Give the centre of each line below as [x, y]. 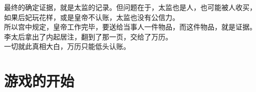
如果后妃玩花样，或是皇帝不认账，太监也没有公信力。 [92, 17]
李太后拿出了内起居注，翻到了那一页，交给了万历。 [88, 36]
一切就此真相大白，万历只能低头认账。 [67, 46]
